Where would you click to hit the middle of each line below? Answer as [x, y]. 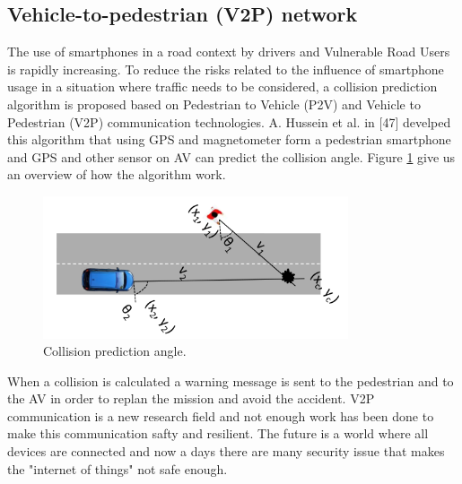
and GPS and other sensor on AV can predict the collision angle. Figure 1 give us [231, 156]
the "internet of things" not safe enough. [118, 468]
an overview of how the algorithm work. [117, 174]
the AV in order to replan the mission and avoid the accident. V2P [191, 398]
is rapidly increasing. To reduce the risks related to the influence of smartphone [226, 69]
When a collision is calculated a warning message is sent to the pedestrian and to [231, 380]
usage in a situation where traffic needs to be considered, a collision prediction [222, 86]
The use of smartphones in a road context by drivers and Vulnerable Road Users [229, 52]
